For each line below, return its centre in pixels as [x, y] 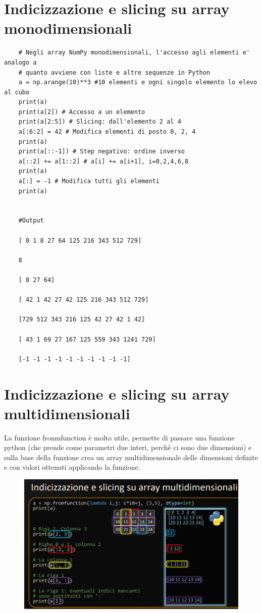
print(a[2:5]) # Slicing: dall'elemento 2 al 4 [100, 122]
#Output [31, 221]
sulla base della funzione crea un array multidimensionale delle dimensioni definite [131, 457]
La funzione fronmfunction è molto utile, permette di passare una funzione [119, 437]
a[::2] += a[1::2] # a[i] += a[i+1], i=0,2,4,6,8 [103, 161]
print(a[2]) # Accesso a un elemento [82, 112]
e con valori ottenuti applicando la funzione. [72, 467]
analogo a [20, 62]
